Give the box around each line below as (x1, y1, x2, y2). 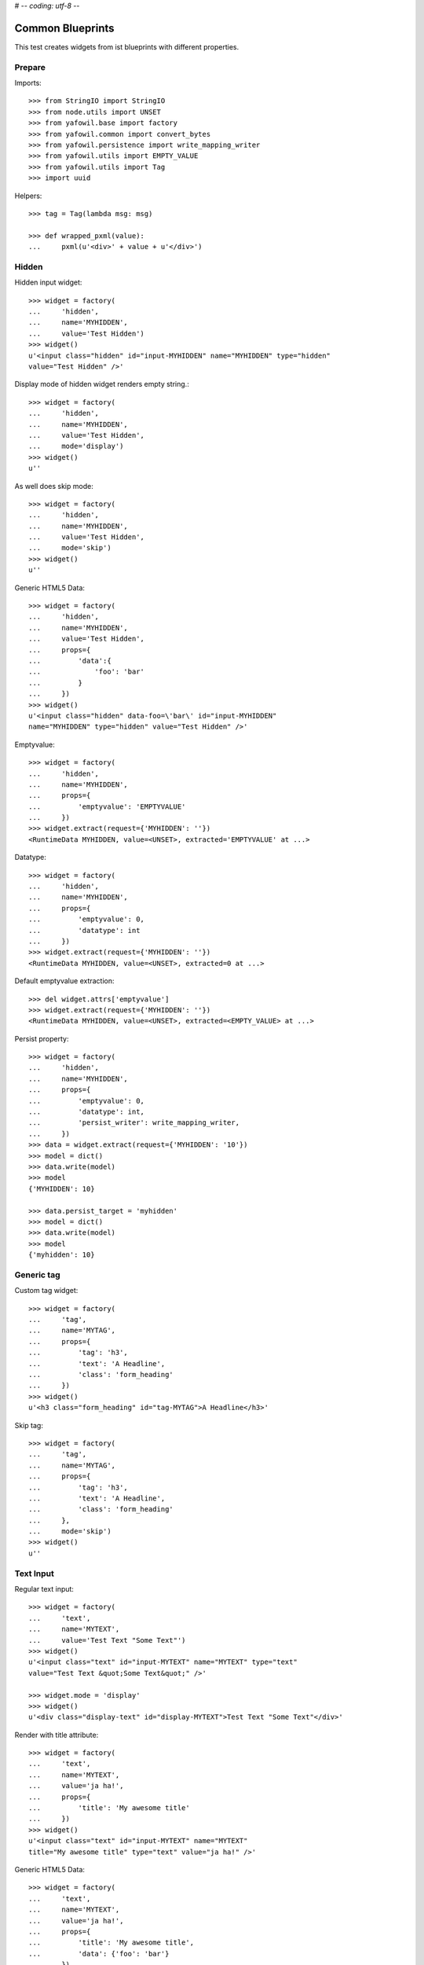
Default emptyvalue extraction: (14, 976, 115, 986)
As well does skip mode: (14, 481, 93, 490)
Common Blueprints (14, 21, 115, 35)
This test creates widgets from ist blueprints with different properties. (14, 42, 239, 51)
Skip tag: (14, 1420, 43, 1430)
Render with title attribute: (14, 1730, 99, 1739)
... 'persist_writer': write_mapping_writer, (28, 1118, 239, 1127)
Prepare (14, 61, 46, 72)
